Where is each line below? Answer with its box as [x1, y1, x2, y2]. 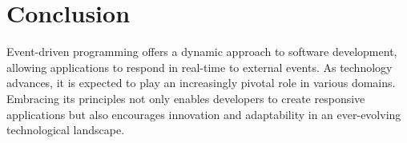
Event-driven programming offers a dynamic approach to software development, [6, 43, 397, 60]
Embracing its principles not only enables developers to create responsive [6, 89, 365, 106]
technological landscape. [6, 121, 125, 138]
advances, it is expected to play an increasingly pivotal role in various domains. [6, 74, 396, 91]
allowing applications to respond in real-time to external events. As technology [6, 58, 393, 75]
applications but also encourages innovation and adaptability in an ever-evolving [6, 105, 401, 122]
